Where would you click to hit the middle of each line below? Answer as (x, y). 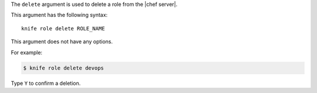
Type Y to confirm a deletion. (46, 83)
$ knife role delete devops (63, 68)
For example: (27, 52)
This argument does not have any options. (62, 42)
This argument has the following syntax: (59, 15)
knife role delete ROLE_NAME (63, 28)
